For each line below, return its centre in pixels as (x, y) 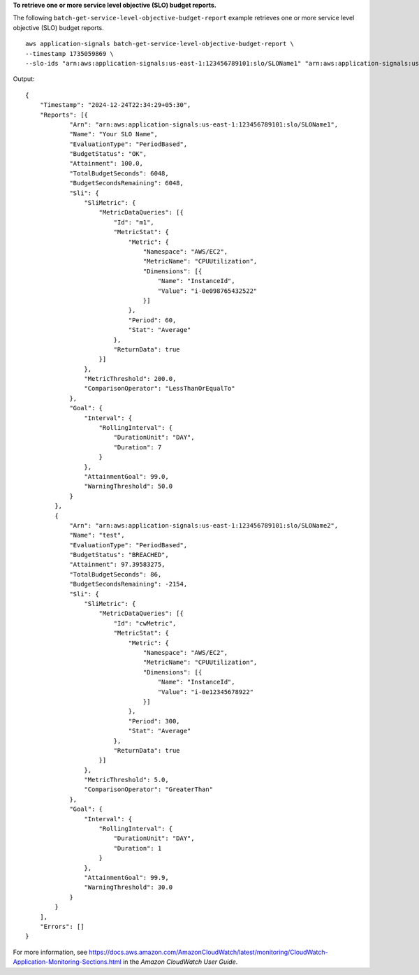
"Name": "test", (97, 535)
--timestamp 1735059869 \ (70, 53)
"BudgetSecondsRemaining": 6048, (127, 183)
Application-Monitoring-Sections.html (67, 962)
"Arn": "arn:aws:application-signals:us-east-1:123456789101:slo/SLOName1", (204, 124)
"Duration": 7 (138, 447)
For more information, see (50, 952)
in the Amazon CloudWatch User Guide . (180, 962)
